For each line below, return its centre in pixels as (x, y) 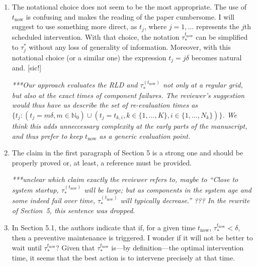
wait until (27, 248)
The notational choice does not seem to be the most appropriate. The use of (129, 7)
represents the (218, 26)
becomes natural (217, 57)
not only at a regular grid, (203, 85)
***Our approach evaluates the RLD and (75, 85)
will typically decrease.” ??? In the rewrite (185, 200)
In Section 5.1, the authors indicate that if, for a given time (104, 228)
